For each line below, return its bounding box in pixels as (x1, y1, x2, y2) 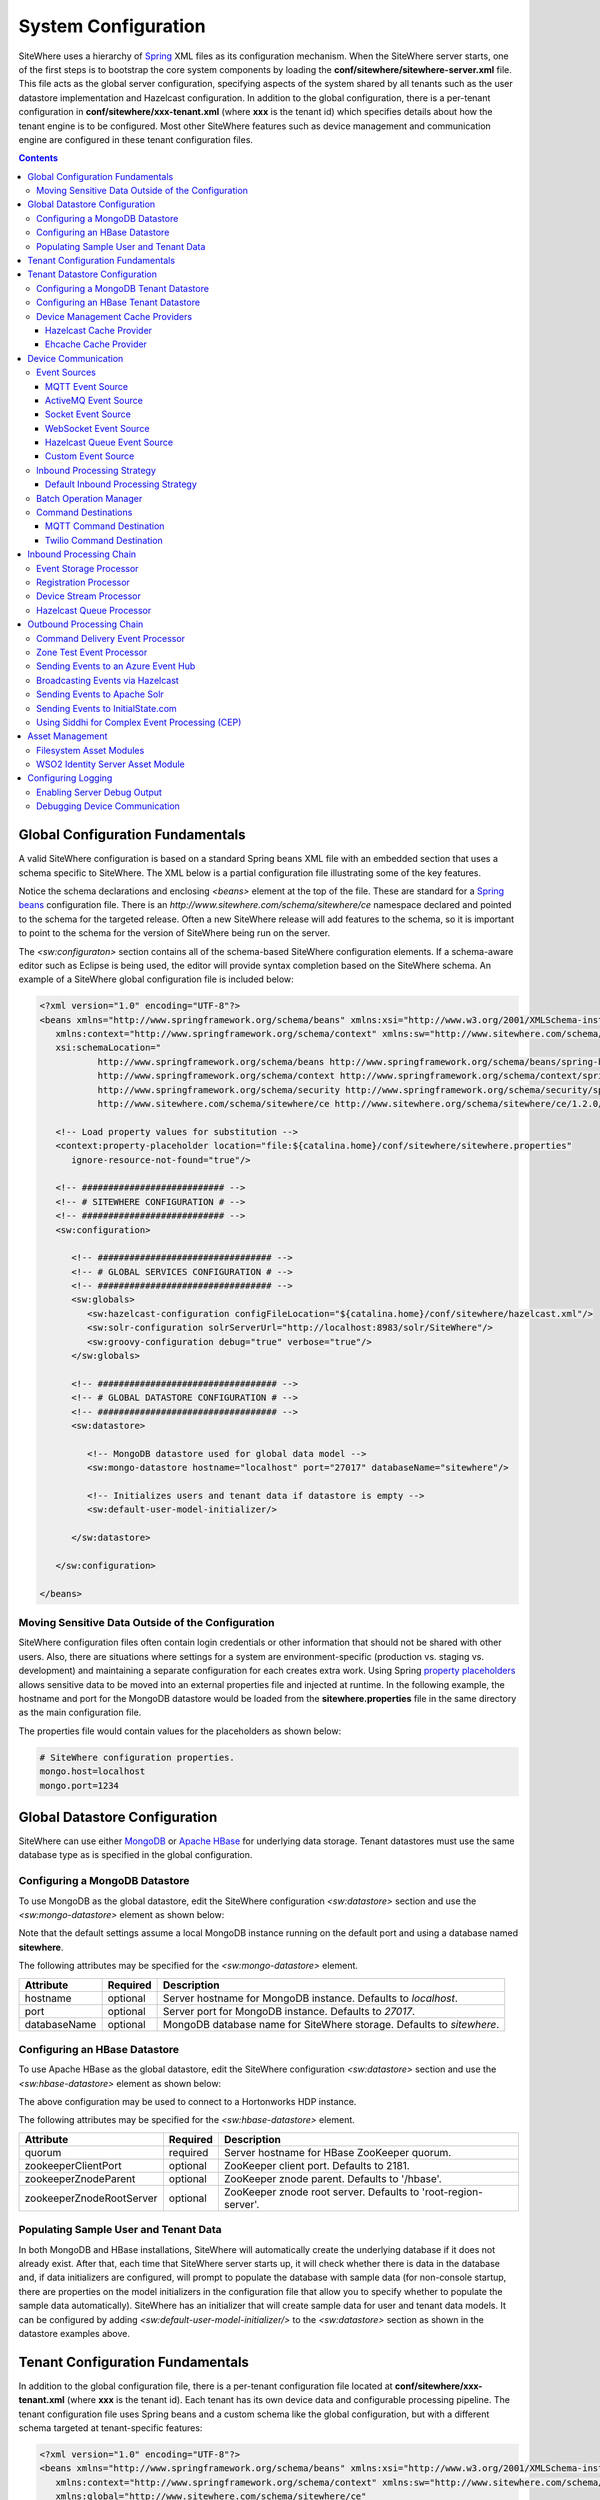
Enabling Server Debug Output (36, 786, 162, 798)
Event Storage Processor (36, 562, 139, 574)
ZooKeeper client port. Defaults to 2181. (223, 2158, 410, 2172)
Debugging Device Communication (36, 800, 180, 812)
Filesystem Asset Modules (36, 744, 145, 756)
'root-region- (421, 2185, 484, 2199)
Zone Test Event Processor (36, 646, 148, 658)
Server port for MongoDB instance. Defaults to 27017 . (162, 2004, 415, 2018)
